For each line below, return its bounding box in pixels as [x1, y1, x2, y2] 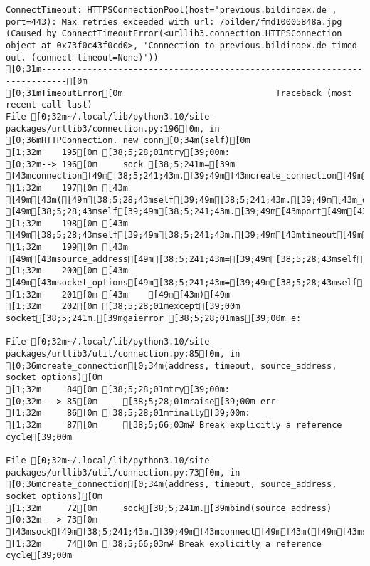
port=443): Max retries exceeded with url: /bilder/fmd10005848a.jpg [6, 16, 342, 27]
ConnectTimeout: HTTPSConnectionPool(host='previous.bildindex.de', [6, 5, 337, 15]
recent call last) [6, 100, 92, 110]
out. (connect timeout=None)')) [6, 52, 159, 63]
